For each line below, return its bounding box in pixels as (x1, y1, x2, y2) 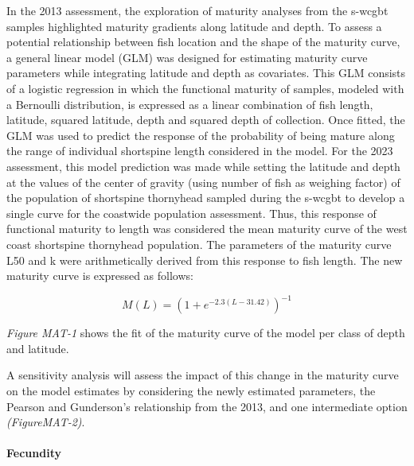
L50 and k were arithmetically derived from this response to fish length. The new (6, 251, 403, 268)
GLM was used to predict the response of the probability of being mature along (6, 126, 395, 143)
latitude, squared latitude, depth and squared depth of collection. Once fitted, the (6, 111, 405, 128)
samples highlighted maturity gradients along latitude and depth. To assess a (6, 17, 382, 34)
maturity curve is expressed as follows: (6, 267, 193, 284)
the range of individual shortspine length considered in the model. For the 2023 (6, 142, 393, 159)
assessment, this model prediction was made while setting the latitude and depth (6, 157, 400, 174)
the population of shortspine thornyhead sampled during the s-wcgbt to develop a (6, 189, 405, 206)
